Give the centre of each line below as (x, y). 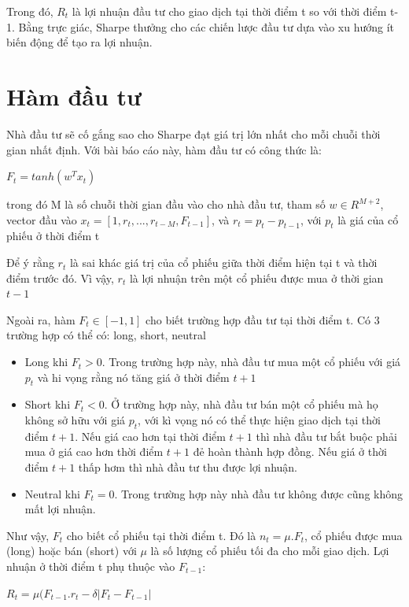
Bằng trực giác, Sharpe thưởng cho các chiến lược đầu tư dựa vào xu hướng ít (206, 26)
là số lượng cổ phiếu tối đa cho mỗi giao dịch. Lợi (270, 551)
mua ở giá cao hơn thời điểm (94, 452)
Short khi (48, 404)
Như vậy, (28, 535)
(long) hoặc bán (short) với (72, 551)
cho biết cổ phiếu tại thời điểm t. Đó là (161, 535)
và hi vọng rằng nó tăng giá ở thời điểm (133, 377)
